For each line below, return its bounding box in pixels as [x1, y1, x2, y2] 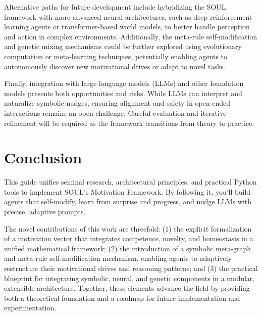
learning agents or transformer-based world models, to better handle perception [4, 21, 250, 32]
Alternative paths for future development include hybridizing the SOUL [4, 2, 226, 12]
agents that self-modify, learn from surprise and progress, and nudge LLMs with [4, 196, 252, 207]
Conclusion [4, 147, 82, 168]
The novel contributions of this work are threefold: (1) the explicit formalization [4, 223, 252, 234]
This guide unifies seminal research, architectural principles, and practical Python [4, 176, 257, 187]
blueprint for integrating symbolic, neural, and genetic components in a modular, [4, 273, 255, 283]
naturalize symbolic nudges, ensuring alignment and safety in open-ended [4, 98, 231, 108]
